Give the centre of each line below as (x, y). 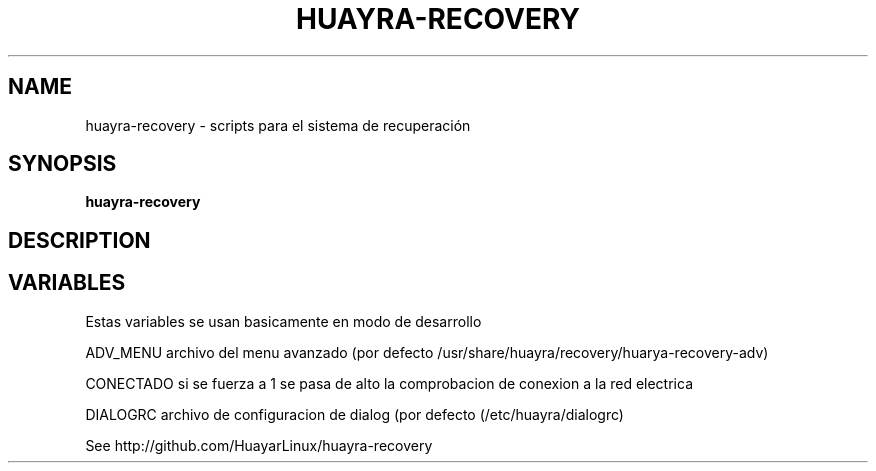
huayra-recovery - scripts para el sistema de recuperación (278, 125)
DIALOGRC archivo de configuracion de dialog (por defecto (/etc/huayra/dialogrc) (354, 414)
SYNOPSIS (62, 164)
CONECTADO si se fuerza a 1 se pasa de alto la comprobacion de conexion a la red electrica (389, 383)
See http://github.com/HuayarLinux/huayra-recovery (259, 445)
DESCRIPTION (79, 240)
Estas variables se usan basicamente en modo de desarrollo (283, 321)
